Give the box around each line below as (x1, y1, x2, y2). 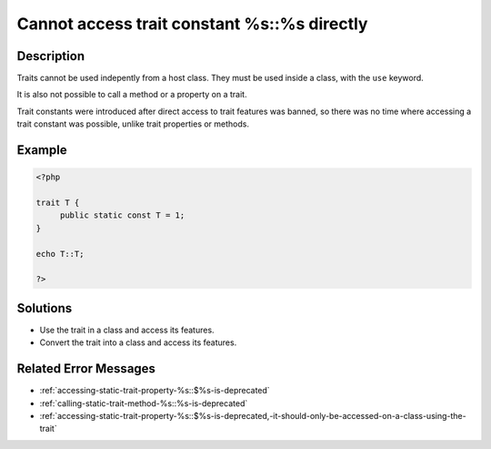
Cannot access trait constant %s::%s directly (16, 14, 368, 34)
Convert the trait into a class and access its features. (39, 337, 237, 348)
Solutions (16, 301, 73, 316)
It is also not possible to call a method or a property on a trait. (16, 89, 247, 100)
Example (16, 142, 67, 158)
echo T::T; (35, 249, 85, 259)
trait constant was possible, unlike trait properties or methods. (16, 118, 250, 129)
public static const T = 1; (59, 210, 185, 220)
